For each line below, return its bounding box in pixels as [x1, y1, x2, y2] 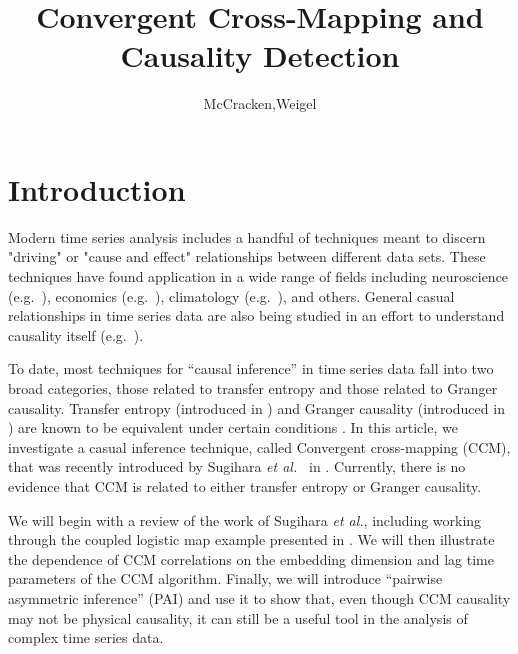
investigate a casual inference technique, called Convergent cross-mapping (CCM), [8, 436, 511, 457]
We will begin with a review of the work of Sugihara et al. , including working [8, 509, 482, 530]
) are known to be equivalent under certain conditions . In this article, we [8, 417, 458, 438]
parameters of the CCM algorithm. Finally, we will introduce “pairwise [8, 568, 443, 589]
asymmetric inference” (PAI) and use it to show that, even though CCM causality [8, 587, 511, 608]
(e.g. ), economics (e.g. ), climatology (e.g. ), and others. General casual [8, 285, 455, 306]
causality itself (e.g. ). [8, 324, 144, 345]
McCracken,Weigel [203, 93, 317, 114]
